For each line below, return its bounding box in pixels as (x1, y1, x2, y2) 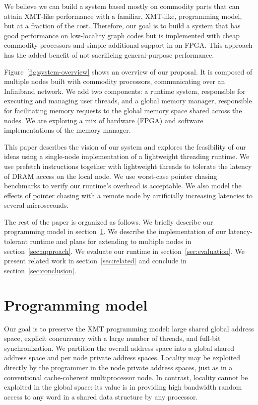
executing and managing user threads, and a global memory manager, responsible (4, 95, 252, 106)
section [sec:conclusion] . (4, 265, 76, 275)
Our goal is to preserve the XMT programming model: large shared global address (4, 323, 254, 333)
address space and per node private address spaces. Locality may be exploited (4, 352, 241, 363)
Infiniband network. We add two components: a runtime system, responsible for (4, 85, 246, 96)
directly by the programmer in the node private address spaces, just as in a (4, 362, 233, 372)
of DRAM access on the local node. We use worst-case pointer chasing (4, 170, 217, 181)
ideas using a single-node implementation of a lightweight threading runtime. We (4, 151, 250, 162)
